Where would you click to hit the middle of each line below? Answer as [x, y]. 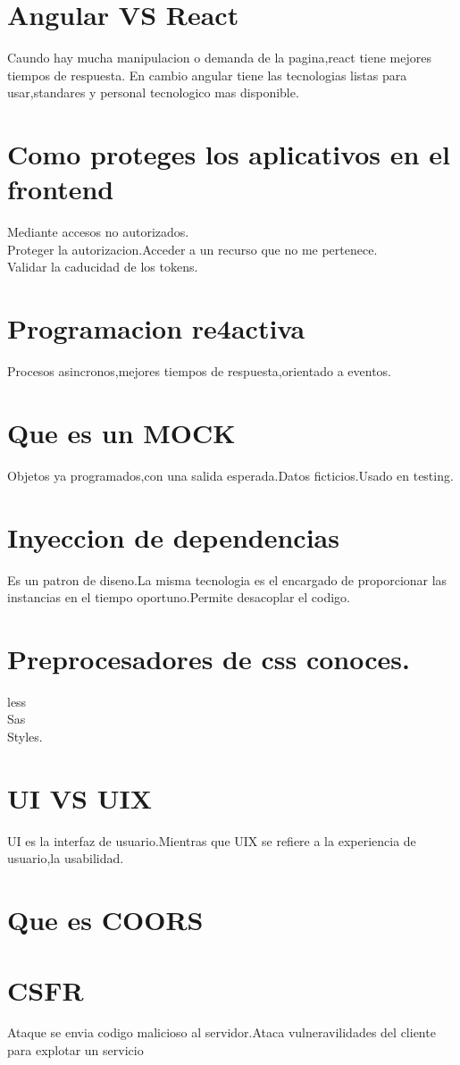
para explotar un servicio [75, 1050]
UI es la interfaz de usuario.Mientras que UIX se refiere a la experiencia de [212, 840]
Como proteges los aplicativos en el [229, 154]
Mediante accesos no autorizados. [98, 232]
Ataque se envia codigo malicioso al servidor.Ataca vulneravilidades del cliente [222, 1032]
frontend [61, 189]
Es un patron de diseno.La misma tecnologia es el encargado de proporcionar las [227, 579]
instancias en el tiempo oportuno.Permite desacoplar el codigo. [179, 597]
